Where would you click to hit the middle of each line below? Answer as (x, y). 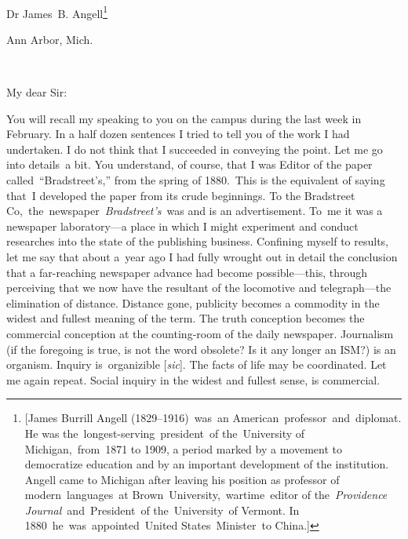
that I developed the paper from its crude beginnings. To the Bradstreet (181, 195)
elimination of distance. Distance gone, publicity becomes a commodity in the (193, 302)
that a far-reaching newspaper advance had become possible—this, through (187, 272)
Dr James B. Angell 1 (57, 12)
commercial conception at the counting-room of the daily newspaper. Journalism (200, 333)
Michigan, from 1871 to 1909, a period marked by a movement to (183, 448)
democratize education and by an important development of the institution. (207, 464)
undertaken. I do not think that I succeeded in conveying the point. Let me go (195, 149)
